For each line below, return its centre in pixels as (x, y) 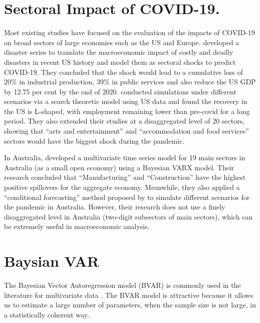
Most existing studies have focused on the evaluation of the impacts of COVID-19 (129, 32)
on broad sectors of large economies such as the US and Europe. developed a (122, 42)
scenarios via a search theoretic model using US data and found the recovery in (126, 101)
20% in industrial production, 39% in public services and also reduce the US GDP (130, 82)
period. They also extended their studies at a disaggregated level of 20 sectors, (124, 121)
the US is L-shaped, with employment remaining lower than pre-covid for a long (127, 111)
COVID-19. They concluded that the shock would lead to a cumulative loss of (123, 72)
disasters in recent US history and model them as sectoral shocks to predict (120, 62)
